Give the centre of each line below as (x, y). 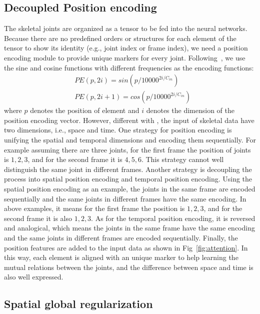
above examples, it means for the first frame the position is (94, 208)
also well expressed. (34, 277)
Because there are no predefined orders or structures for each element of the (120, 38)
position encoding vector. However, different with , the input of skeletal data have (129, 120)
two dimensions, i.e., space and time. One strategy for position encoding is (118, 130)
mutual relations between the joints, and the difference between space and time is (129, 267)
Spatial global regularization (78, 304)
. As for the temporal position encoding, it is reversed (173, 218)
